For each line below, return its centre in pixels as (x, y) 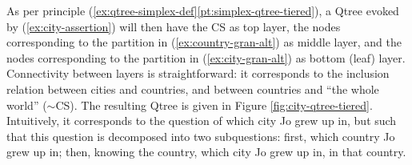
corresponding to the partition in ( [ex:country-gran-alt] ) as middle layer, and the (204, 42)
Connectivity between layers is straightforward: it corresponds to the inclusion (198, 73)
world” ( (27, 105)
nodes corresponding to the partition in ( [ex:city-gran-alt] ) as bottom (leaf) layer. (206, 57)
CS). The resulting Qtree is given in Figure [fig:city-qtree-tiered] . (214, 105)
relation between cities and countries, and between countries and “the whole (193, 89)
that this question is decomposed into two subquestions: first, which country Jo (201, 136)
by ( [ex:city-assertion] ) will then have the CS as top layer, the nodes (174, 26)
